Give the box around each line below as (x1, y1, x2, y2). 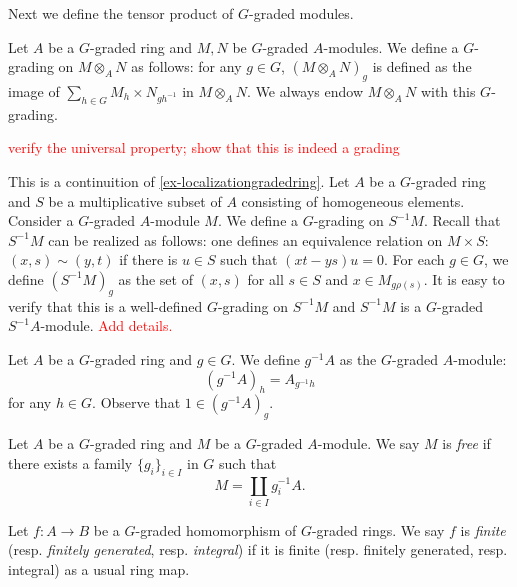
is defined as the (372, 56, 472, 77)
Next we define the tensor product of (8, 3, 234, 23)
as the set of (118, 268, 193, 289)
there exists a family (8, 452, 133, 473)
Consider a (8, 210, 74, 231)
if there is (119, 249, 178, 270)
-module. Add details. (40, 315, 173, 336)
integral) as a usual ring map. (8, 559, 190, 580)
